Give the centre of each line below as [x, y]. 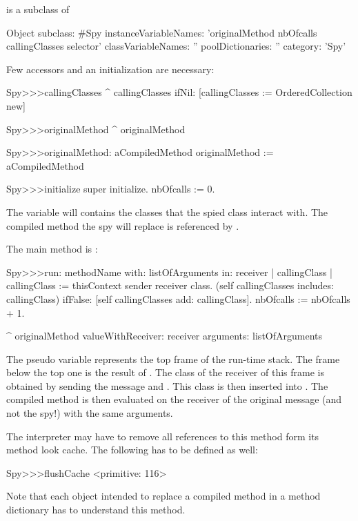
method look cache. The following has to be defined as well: [132, 450]
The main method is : [52, 249]
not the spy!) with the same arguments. [90, 413]
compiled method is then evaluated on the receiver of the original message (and [174, 399]
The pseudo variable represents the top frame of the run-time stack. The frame [173, 358]
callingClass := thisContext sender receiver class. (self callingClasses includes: [170, 285]
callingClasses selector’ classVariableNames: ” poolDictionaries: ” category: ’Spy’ [176, 46]
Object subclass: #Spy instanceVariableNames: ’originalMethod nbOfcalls [162, 32]
